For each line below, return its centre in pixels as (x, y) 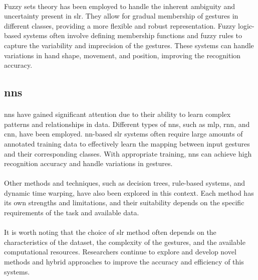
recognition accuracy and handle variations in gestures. (88, 163)
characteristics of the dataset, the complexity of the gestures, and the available (125, 242)
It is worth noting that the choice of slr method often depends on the (110, 232)
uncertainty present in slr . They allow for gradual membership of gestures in (121, 16)
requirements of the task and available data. (72, 213)
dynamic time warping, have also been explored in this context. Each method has (129, 192)
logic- (246, 25)
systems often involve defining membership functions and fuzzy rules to (133, 35)
